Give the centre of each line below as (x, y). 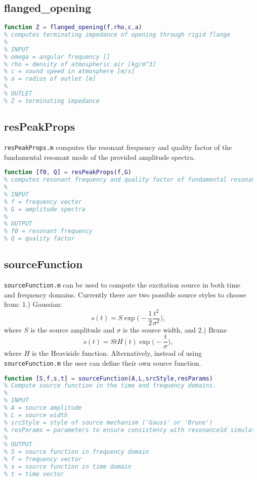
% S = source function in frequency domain (77, 452)
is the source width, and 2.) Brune (175, 329)
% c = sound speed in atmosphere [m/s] (69, 72)
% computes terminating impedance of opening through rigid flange (117, 35)
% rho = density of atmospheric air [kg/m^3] (80, 64)
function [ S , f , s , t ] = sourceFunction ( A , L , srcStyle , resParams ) (108, 378)
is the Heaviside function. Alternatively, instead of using (117, 353)
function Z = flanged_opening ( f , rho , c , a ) (73, 27)
